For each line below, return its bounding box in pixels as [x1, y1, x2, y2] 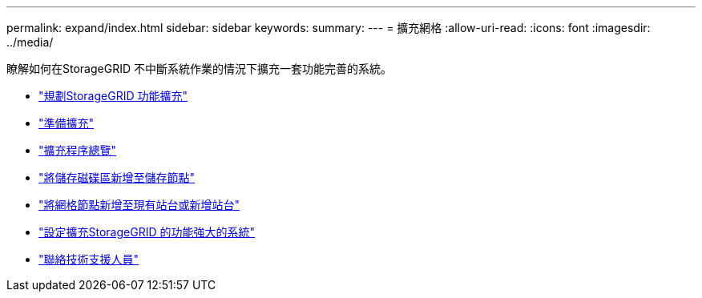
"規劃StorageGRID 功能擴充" [38, 89, 188, 103]
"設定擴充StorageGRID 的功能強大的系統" [38, 225, 255, 239]
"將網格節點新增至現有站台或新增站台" [38, 198, 240, 211]
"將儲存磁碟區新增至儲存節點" [38, 171, 196, 184]
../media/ [6, 35, 54, 49]
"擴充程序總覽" [38, 143, 117, 157]
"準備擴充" [38, 116, 95, 130]
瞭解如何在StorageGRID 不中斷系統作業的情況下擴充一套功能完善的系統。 [6, 62, 392, 75]
